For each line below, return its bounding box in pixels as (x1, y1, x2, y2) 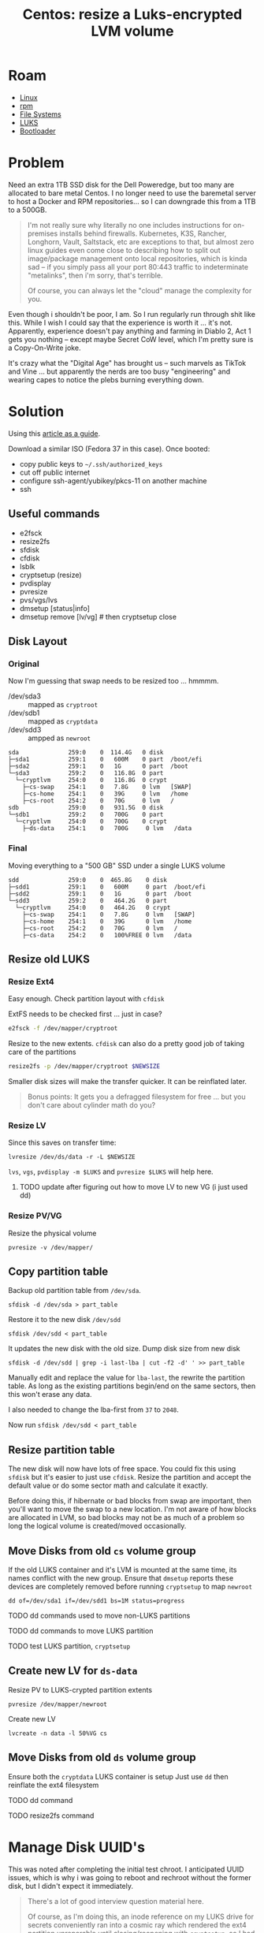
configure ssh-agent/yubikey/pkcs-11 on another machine (19, 475, 207, 486)
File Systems (19, 109, 61, 119)
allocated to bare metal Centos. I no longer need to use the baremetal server (8, 188, 256, 198)
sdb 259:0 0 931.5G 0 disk (8, 804, 164, 812)
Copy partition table (8, 1265, 109, 1279)
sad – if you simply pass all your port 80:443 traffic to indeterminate (27, 262, 249, 271)
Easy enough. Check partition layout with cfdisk (8, 994, 165, 1004)
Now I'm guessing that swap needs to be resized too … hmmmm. (8, 676, 219, 686)
